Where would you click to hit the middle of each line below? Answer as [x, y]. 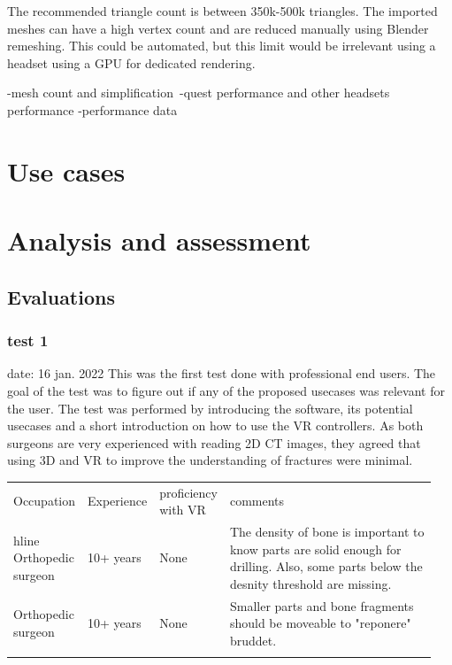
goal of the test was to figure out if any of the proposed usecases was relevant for [226, 390]
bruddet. [253, 640]
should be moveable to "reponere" [320, 623]
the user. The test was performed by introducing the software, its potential [210, 408]
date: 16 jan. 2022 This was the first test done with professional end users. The [222, 373]
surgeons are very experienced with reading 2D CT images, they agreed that [214, 442]
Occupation [45, 501]
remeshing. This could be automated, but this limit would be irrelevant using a [222, 46]
